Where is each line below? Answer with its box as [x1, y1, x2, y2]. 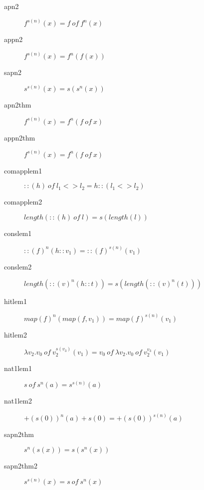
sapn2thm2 [4, 460, 37, 470]
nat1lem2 [4, 395, 32, 406]
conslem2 [4, 261, 32, 271]
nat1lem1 [4, 363, 32, 373]
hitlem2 [4, 329, 27, 339]
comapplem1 [4, 165, 42, 175]
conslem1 [4, 227, 32, 238]
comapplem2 [4, 196, 42, 207]
